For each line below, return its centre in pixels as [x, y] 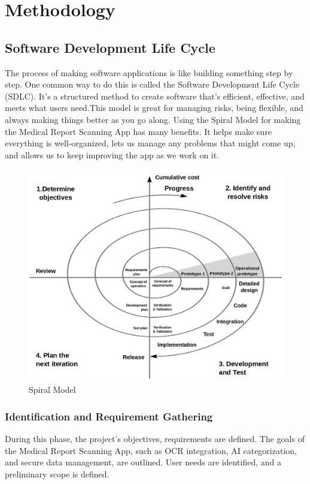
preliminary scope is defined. [57, 474]
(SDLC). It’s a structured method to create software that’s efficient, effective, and [155, 96]
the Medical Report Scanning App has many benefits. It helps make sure [138, 131]
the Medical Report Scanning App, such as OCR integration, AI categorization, [151, 450]
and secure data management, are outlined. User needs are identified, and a [143, 462]
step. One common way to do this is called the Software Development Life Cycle [152, 84]
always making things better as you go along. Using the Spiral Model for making [153, 119]
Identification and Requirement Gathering [109, 416]
